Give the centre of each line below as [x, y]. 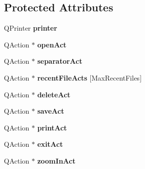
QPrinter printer [31, 28]
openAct [52, 44]
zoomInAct [56, 160]
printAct [52, 127]
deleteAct [54, 94]
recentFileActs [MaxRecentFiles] [90, 77]
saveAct [51, 111]
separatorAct [60, 61]
